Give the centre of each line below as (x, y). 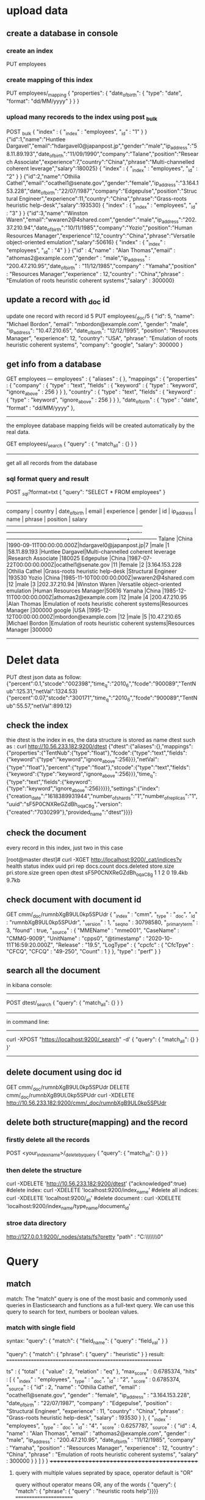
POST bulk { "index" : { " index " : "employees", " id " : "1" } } (77, 132)
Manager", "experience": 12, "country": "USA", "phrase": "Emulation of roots (102, 338)
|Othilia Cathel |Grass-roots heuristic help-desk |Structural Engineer (92, 571)
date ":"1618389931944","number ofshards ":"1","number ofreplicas (108, 797)
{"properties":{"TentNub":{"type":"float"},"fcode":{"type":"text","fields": (97, 753)
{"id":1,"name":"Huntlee (36, 140)
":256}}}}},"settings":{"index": (122, 788)
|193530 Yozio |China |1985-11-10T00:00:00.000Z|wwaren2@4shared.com (101, 577)
